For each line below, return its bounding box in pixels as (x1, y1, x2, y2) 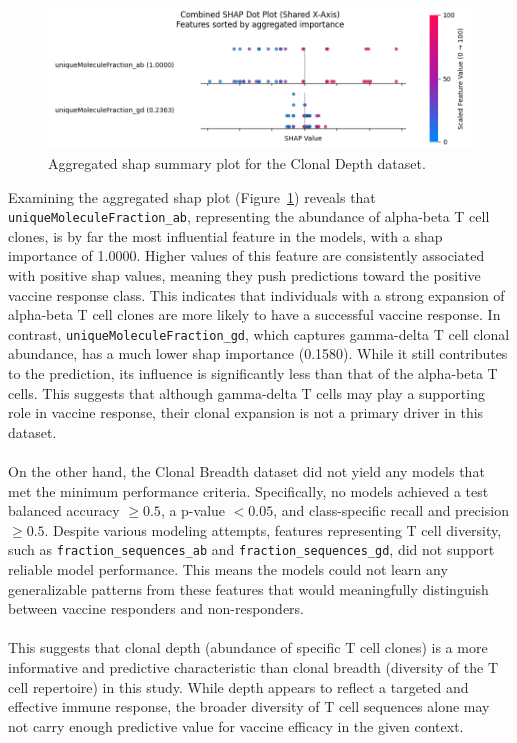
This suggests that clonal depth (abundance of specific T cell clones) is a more (8, 637, 488, 658)
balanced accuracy (8, 500, 120, 521)
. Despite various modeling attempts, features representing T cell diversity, (44, 519, 502, 540)
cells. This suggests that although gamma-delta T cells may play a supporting (8, 382, 485, 403)
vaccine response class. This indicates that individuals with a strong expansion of (8, 284, 505, 305)
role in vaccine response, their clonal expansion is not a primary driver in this (8, 402, 484, 423)
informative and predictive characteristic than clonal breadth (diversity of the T (8, 656, 499, 677)
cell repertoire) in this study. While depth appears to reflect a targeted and (8, 676, 469, 697)
